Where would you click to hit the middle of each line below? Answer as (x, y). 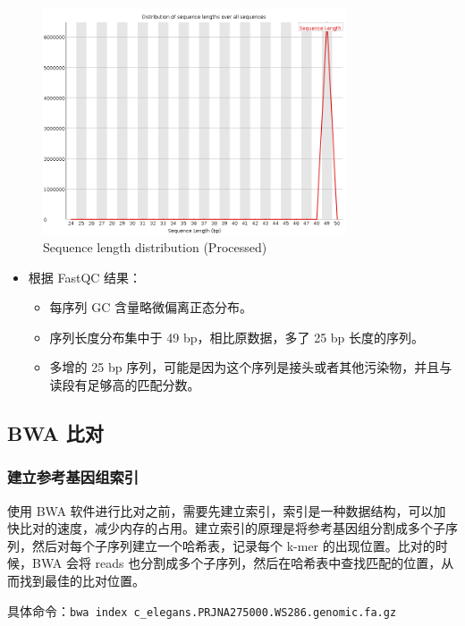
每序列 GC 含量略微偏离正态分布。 (151, 307)
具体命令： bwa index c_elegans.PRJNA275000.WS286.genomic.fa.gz (202, 610)
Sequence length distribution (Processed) (155, 246)
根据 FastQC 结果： (85, 277)
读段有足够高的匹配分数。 (125, 384)
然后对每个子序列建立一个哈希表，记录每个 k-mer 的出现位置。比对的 (233, 545)
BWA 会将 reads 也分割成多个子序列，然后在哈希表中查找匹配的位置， (237, 563)
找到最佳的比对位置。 (82, 580)
